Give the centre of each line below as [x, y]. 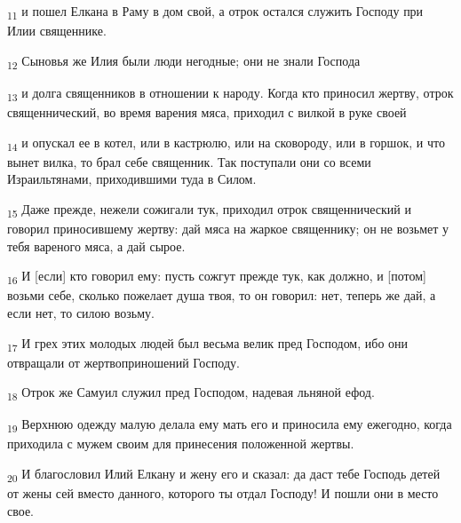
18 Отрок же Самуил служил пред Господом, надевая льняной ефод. [191, 393]
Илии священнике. [57, 31]
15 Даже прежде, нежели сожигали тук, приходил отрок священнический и [210, 210]
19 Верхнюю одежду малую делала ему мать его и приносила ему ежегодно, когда [230, 425]
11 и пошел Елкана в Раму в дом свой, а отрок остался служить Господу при [215, 12]
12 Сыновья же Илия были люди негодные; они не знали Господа [184, 61]
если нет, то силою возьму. [81, 312]
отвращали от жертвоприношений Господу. [123, 362]
